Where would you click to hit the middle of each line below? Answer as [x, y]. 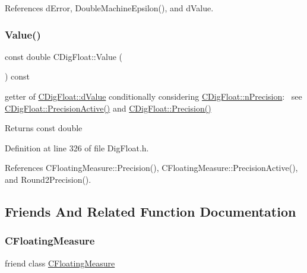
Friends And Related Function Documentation [151, 211]
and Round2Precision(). [48, 179]
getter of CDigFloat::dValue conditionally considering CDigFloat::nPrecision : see [153, 96]
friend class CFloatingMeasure [60, 263]
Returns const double [44, 128]
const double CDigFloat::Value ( [64, 56]
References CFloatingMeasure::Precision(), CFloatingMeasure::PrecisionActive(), [151, 168]
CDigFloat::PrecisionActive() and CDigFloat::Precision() [108, 108]
